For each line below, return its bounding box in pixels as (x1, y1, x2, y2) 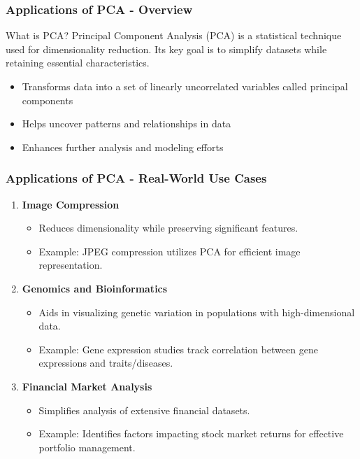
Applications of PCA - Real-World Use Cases (6, 169, 267, 187)
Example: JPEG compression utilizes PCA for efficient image (38, 243, 301, 258)
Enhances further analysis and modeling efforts (22, 139, 224, 154)
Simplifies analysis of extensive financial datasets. (38, 402, 250, 417)
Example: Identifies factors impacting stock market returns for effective (38, 426, 344, 441)
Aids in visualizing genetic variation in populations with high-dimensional (38, 304, 355, 319)
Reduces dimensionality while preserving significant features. (38, 220, 298, 235)
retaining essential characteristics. (6, 55, 150, 70)
